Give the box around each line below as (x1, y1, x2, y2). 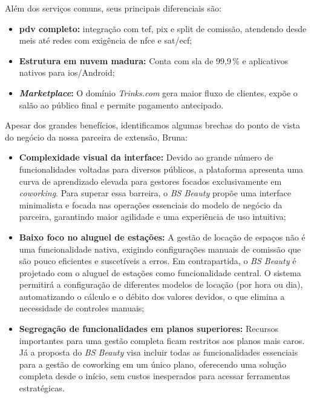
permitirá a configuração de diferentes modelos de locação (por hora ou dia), (19, 278, 303, 291)
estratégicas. (19, 382, 65, 394)
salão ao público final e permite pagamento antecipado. (19, 98, 224, 111)
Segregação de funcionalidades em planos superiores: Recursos (19, 322, 279, 335)
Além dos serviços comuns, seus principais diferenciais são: (5, 2, 221, 14)
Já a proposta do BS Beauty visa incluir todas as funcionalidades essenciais (19, 346, 298, 359)
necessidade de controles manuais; (19, 302, 145, 314)
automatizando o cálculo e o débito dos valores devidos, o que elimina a (19, 290, 285, 302)
